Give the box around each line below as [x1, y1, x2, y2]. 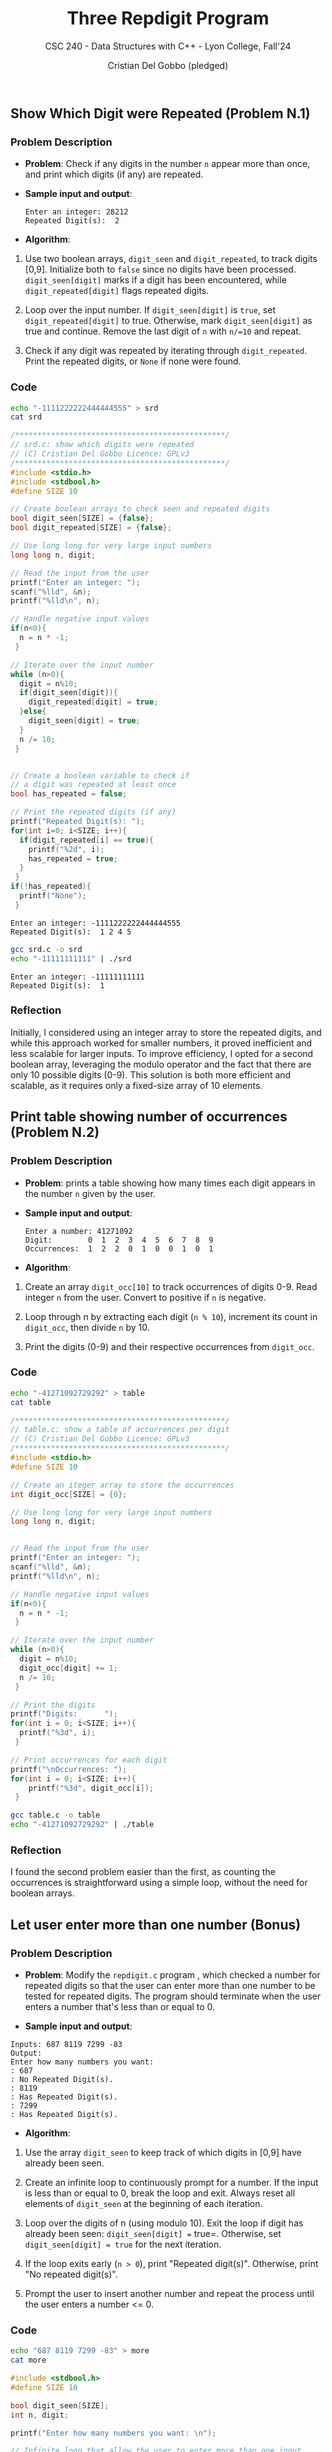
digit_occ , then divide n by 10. [24, 1321, 150, 1333]
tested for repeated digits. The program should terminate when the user [24, 1990, 322, 2002]
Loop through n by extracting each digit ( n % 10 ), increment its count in [24, 1310, 318, 1322]
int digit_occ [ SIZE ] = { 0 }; [10, 1489, 128, 1499]
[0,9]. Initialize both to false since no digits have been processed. [24, 263, 297, 276]
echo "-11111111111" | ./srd [10, 953, 132, 964]
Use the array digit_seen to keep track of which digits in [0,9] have [24, 2147, 302, 2159]
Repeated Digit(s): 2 [24, 216, 120, 226]
